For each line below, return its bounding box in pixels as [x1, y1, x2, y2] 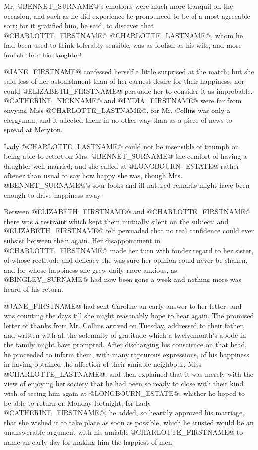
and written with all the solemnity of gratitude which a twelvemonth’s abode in [4, 330, 246, 340]
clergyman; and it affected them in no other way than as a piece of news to [4, 114, 232, 125]
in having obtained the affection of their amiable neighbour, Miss [4, 359, 202, 369]
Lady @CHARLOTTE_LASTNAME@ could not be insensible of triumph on [4, 141, 239, 151]
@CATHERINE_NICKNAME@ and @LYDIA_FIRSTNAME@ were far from [4, 95, 242, 106]
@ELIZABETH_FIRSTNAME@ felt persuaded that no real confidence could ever [4, 225, 254, 236]
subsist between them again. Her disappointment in [4, 235, 160, 246]
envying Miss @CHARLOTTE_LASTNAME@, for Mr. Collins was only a [4, 105, 230, 115]
